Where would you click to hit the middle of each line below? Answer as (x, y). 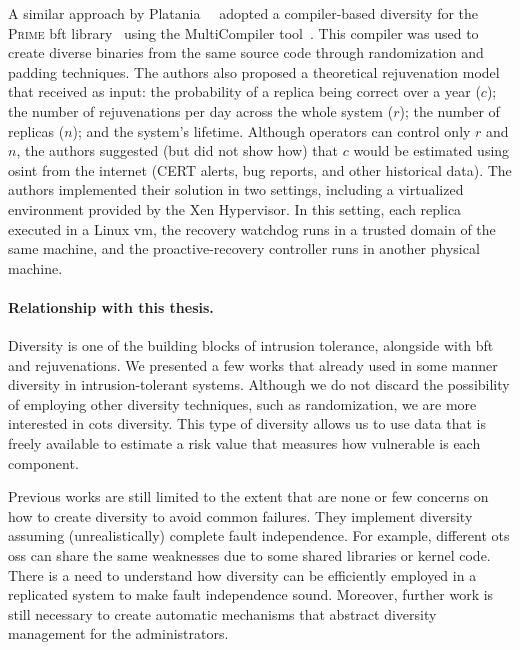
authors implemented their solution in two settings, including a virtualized (236, 189)
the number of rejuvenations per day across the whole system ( (201, 110)
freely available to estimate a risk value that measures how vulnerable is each (244, 443)
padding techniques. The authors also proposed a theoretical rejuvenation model (254, 71)
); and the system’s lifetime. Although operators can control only (271, 130)
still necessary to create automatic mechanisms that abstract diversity (222, 613)
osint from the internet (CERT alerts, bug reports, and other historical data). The (260, 169)
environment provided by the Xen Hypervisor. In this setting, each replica (235, 208)
